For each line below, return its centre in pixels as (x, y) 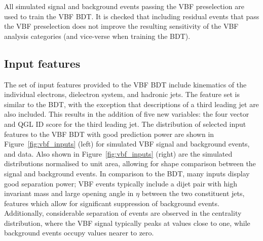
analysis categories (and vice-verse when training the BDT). (97, 36)
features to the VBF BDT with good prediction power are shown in (109, 134)
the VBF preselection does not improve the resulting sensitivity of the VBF (121, 26)
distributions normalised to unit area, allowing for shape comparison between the (130, 163)
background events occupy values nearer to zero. (79, 233)
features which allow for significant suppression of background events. (112, 203)
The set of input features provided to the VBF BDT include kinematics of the (125, 84)
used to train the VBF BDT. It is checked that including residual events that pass (132, 16)
